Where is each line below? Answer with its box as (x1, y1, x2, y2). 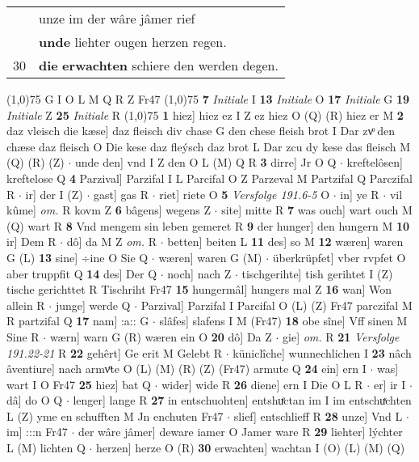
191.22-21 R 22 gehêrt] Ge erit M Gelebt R (6, 344, 223, 361)
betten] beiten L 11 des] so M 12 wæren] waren (167, 233, 404, 250)
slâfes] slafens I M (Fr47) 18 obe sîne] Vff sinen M (159, 312, 408, 329)
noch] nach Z (167, 265, 232, 282)
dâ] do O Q (6, 392, 63, 409)
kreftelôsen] (346, 154, 403, 171)
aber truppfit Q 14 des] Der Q (6, 265, 157, 282)
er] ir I (373, 375, 406, 392)
